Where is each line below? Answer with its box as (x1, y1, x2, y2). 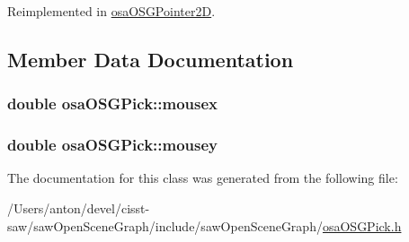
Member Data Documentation (7, 45, 294, 73)
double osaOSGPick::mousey (7, 134, 218, 156)
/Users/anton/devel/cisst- (7, 199, 150, 218)
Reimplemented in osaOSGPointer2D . (7, 2, 216, 20)
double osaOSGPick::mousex (7, 92, 218, 115)
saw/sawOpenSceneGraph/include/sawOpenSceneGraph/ (7, 216, 323, 235)
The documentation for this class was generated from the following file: (7, 169, 398, 187)
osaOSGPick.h (322, 216, 402, 235)
